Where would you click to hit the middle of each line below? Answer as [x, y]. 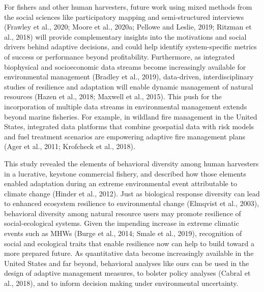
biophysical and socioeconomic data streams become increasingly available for [125, 66]
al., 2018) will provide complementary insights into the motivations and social [125, 36]
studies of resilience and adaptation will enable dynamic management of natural [129, 86]
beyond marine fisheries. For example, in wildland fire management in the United [131, 116]
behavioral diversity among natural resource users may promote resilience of [123, 213]
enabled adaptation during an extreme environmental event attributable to [121, 183]
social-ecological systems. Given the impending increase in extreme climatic [122, 223]
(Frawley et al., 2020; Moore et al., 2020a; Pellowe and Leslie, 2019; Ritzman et [128, 27]
